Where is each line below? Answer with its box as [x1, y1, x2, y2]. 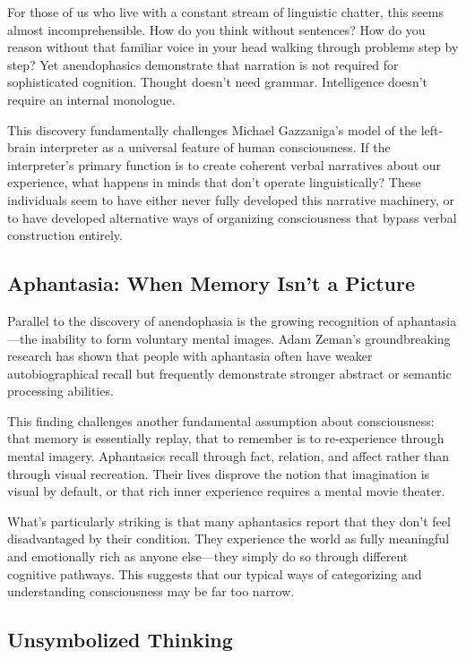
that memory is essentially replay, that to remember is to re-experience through [7, 429, 444, 448]
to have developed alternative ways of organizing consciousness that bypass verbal [7, 208, 457, 226]
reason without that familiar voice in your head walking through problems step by [7, 38, 459, 56]
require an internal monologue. [7, 90, 176, 108]
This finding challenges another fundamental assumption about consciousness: [7, 411, 435, 430]
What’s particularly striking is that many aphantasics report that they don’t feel [7, 511, 451, 530]
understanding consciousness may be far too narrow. [7, 582, 295, 601]
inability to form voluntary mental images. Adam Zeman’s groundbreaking [41, 329, 451, 347]
